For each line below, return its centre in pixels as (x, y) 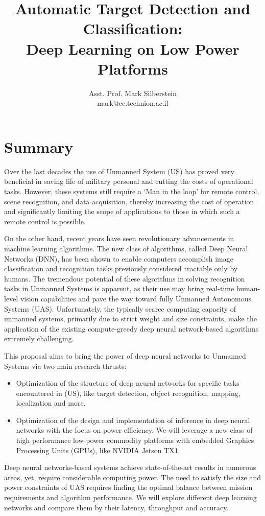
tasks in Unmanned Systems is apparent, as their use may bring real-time (119, 288)
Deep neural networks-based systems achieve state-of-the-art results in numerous (130, 467)
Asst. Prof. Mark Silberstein (133, 93)
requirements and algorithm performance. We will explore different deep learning (130, 497)
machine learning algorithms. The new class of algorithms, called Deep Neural (126, 248)
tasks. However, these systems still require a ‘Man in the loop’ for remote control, (132, 191)
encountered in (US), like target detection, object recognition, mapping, (128, 393)
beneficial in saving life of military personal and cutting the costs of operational (129, 181)
